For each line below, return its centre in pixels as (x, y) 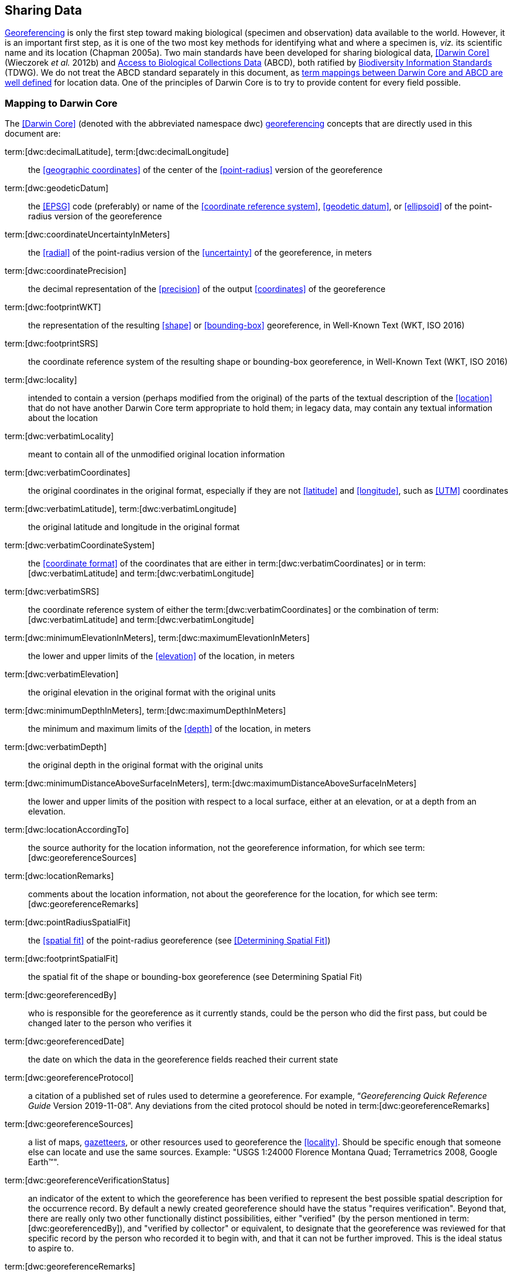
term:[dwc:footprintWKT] (53, 307)
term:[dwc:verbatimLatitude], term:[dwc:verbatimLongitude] (121, 509)
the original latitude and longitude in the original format (134, 527)
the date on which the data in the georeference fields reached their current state (183, 1060)
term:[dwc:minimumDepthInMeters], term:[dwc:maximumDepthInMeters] (146, 711)
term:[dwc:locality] (41, 380)
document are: (33, 134)
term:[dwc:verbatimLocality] (59, 436)
